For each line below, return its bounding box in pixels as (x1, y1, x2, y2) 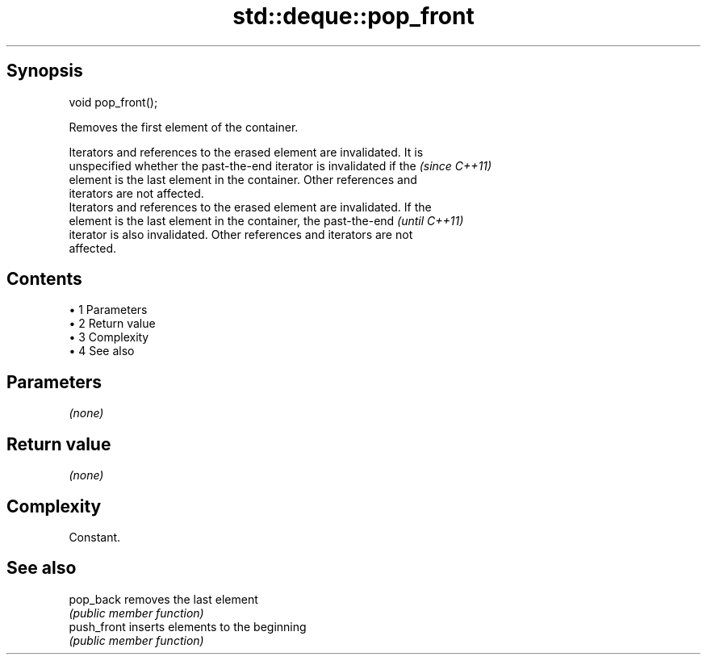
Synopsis (6, 61, 83, 82)
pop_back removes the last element (69, 592, 258, 606)
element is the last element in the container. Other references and (69, 172, 417, 186)
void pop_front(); (69, 94, 158, 109)
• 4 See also (69, 344, 135, 358)
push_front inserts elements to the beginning (69, 619, 307, 634)
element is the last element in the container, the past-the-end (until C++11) (69, 213, 464, 228)
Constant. (69, 529, 121, 544)
